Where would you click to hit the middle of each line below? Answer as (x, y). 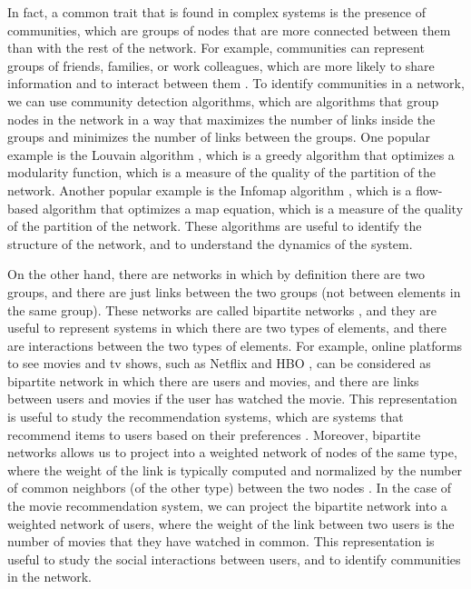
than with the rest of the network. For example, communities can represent (216, 48)
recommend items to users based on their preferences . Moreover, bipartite (214, 434)
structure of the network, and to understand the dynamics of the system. (210, 243)
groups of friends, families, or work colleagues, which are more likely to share (221, 65)
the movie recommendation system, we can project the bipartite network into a (227, 506)
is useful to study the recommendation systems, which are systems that (206, 417)
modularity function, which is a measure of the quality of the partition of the (222, 172)
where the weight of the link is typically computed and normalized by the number (235, 469)
